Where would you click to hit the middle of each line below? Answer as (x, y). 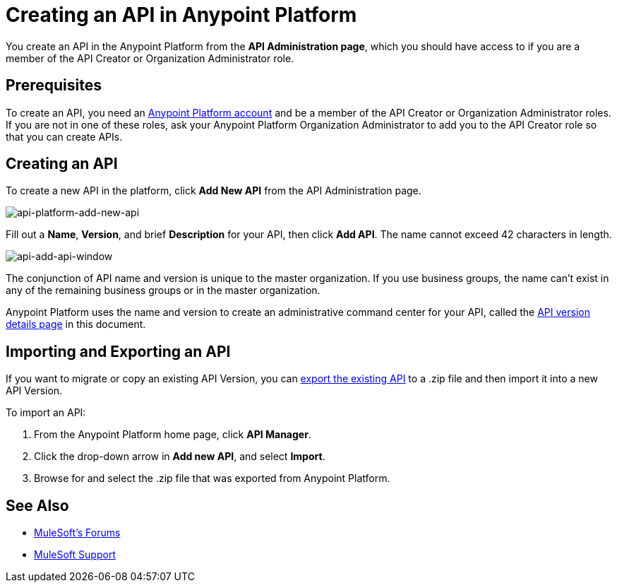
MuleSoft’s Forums (77, 533)
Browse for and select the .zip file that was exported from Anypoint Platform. (212, 478)
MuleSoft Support (75, 555)
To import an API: (46, 413)
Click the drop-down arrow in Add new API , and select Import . (180, 457)
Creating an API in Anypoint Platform (181, 15)
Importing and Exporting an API (118, 351)
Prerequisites (54, 86)
